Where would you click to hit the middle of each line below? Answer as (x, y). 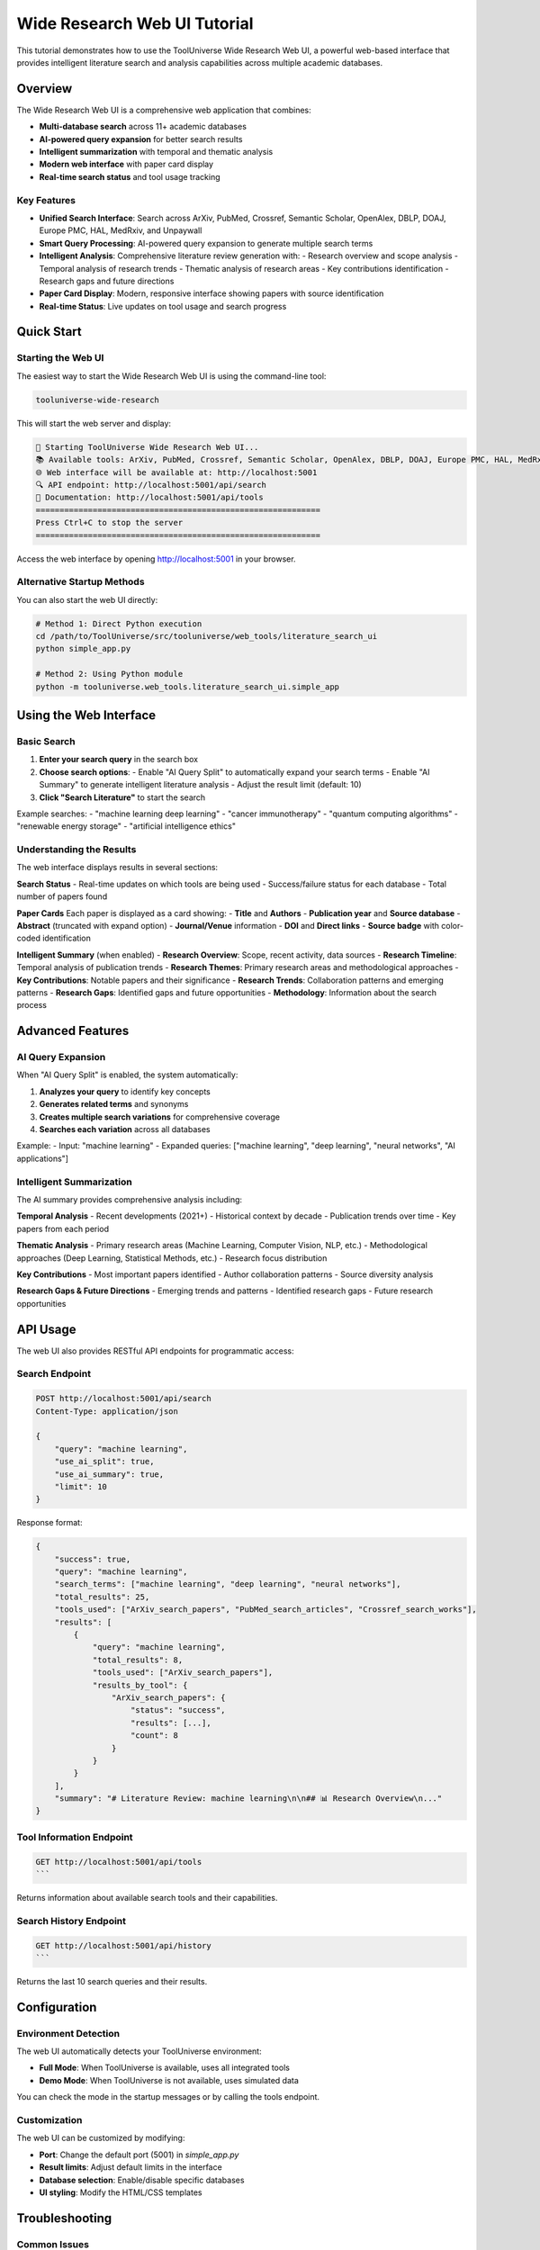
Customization (49, 2119)
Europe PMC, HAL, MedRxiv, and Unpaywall (121, 230)
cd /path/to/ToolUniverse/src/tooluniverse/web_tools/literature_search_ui (207, 636)
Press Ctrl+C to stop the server (109, 523)
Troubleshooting (64, 2218)
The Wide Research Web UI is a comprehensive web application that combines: (164, 110)
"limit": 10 (81, 1486)
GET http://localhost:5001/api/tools (119, 1862)
